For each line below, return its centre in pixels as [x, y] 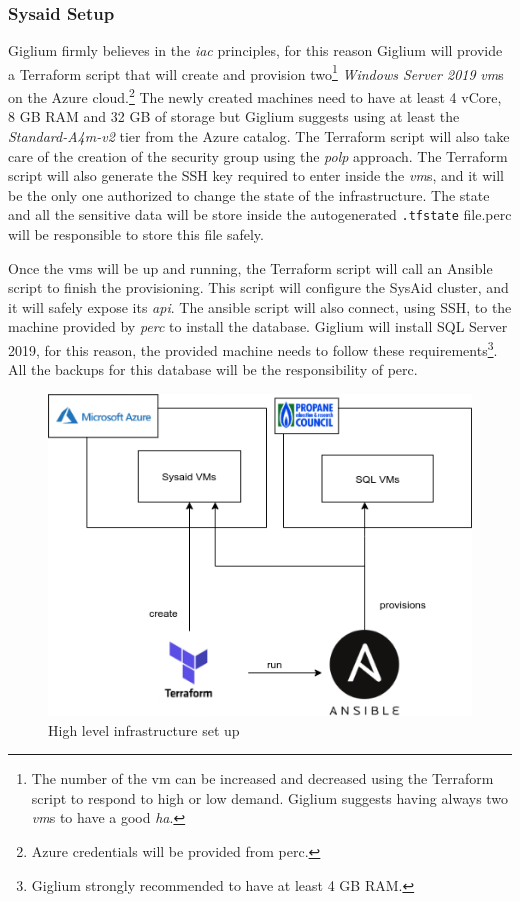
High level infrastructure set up [144, 729]
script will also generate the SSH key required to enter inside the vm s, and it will [256, 175]
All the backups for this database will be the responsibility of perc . [213, 369]
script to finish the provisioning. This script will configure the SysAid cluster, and [258, 287]
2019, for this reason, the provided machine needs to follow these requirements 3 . [253, 348]
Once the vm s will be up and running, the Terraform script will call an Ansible [250, 267]
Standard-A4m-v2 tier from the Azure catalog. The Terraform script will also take [259, 135]
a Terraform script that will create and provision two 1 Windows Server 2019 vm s [256, 72]
